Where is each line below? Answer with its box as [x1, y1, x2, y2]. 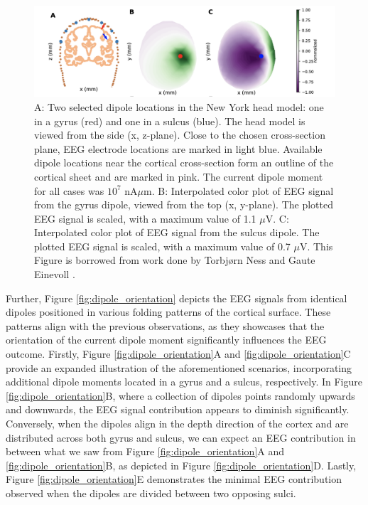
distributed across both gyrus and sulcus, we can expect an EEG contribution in [6, 430, 356, 445]
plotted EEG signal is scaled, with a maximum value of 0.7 [34, 238, 291, 253]
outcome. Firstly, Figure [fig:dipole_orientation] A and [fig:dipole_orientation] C [6, 346, 351, 361]
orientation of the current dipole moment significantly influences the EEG [6, 332, 327, 347]
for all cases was [34, 183, 104, 198]
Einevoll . [34, 267, 75, 282]
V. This [299, 238, 333, 253]
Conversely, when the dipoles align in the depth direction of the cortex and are [6, 416, 349, 431]
